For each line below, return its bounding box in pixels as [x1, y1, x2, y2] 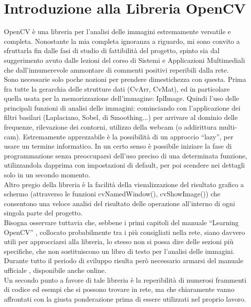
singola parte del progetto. [4, 208, 83, 218]
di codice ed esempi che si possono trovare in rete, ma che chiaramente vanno [4, 284, 234, 294]
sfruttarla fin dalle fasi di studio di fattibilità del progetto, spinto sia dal [4, 45, 220, 56]
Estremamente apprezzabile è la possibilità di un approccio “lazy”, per [22, 131, 233, 141]
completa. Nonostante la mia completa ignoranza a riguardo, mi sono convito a [4, 36, 240, 46]
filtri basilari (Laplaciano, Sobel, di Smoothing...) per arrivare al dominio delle [4, 112, 238, 122]
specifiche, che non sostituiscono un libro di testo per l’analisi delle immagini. [4, 246, 235, 256]
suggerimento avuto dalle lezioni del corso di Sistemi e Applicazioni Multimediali [4, 55, 245, 65]
